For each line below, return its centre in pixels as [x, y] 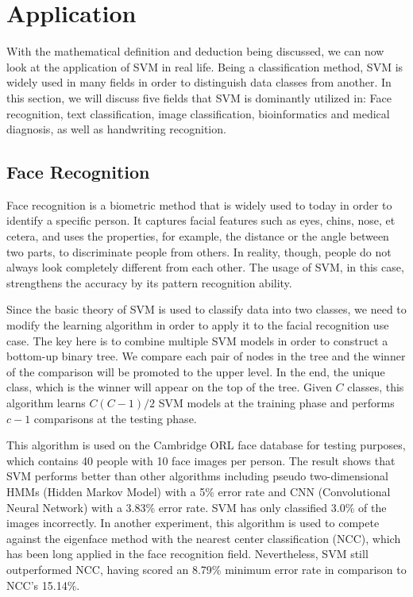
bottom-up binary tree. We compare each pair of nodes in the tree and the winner [206, 356]
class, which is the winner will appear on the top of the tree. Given [169, 387]
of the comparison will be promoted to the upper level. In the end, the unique [196, 371]
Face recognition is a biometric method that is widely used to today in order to [199, 204]
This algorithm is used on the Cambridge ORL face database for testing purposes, [206, 445]
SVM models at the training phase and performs [276, 403]
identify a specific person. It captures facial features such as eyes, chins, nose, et [201, 220]
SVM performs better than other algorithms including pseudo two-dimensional [197, 476]
